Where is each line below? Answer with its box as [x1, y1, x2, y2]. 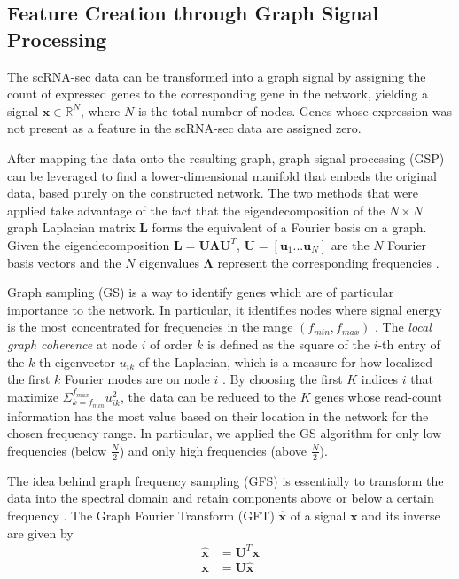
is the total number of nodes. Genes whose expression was [137, 101, 453, 120]
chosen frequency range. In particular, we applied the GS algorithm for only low [7, 424, 442, 442]
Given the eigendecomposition [7, 235, 170, 254]
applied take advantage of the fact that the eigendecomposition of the [7, 200, 385, 219]
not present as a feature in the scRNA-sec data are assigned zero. [7, 119, 362, 137]
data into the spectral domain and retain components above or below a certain [7, 489, 434, 507]
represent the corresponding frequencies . [217, 253, 440, 271]
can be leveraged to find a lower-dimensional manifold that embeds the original [7, 166, 437, 184]
